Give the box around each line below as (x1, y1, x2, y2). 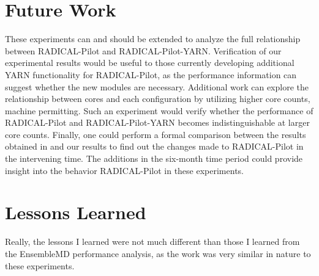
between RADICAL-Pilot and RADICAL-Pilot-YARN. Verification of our (5, 44, 282, 57)
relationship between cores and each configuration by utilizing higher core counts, (5, 92, 310, 105)
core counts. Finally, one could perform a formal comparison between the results (5, 128, 306, 140)
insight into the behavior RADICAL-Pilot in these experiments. (5, 164, 244, 176)
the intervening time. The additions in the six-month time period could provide (5, 152, 303, 165)
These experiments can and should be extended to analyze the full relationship (5, 32, 301, 45)
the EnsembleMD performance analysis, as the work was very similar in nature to (5, 247, 311, 260)
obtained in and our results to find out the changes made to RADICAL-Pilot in (5, 140, 304, 153)
